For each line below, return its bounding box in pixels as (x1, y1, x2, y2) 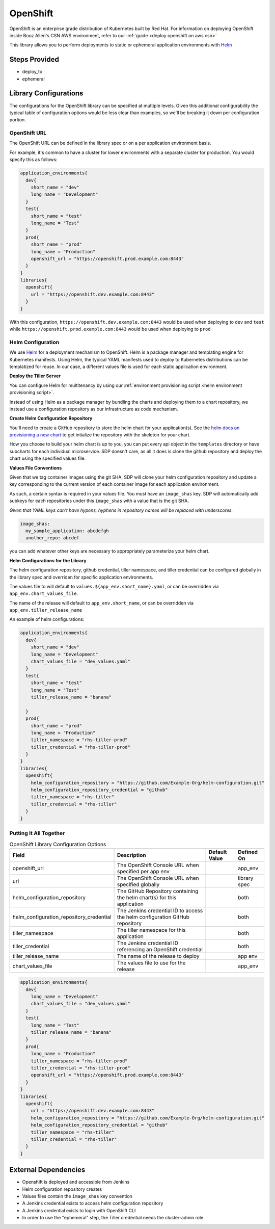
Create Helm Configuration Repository (9, 415, 93, 422)
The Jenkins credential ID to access (117, 907, 203, 914)
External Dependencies (9, 1165, 86, 1174)
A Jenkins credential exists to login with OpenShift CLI (22, 1207, 136, 1213)
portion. (9, 117, 26, 123)
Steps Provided (9, 55, 60, 64)
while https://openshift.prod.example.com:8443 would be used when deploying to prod (9, 326, 211, 332)
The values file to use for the (117, 959, 186, 966)
